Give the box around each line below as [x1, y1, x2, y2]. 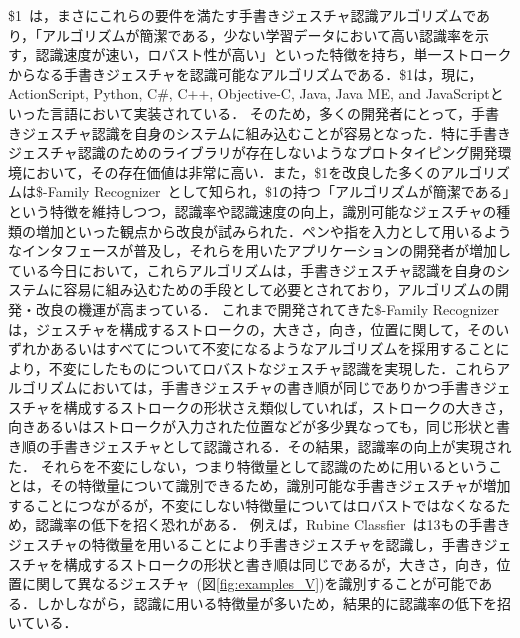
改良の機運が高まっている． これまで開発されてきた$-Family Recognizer [35, 298, 500, 319]
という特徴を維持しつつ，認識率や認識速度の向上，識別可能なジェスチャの [8, 200, 497, 221]
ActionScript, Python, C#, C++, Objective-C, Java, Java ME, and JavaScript [8, 83, 490, 104]
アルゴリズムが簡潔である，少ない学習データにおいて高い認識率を [42, 24, 476, 45]
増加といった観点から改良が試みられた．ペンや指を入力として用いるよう [35, 220, 512, 241]
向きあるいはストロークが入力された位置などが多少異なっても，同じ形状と [8, 416, 497, 437]
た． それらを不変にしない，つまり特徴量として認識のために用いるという [8, 455, 489, 476]
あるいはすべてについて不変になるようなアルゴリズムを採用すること [49, 338, 496, 359]
